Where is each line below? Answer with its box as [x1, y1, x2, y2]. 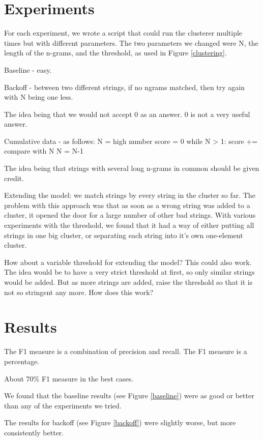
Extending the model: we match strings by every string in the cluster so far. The [4, 190, 255, 200]
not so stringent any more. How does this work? [4, 286, 154, 297]
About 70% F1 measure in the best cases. [4, 373, 134, 384]
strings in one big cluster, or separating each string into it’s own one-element [4, 229, 243, 240]
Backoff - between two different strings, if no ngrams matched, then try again [4, 81, 245, 92]
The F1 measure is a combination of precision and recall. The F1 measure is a [4, 346, 247, 357]
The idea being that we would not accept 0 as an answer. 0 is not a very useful [4, 108, 250, 119]
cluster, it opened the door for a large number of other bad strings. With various [4, 210, 256, 220]
